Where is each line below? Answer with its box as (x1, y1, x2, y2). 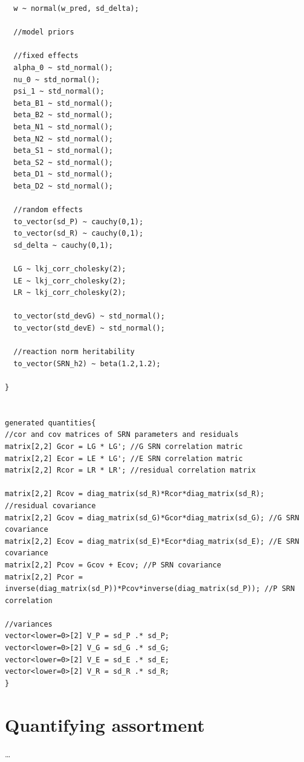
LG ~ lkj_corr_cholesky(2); (13, 265, 126, 274)
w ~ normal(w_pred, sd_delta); (13, 4, 139, 13)
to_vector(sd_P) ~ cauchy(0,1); (13, 217, 144, 226)
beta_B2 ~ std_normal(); (13, 111, 113, 120)
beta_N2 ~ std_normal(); (13, 134, 113, 143)
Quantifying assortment (5, 712, 205, 737)
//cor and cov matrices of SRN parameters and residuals (5, 430, 239, 439)
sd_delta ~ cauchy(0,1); (13, 241, 113, 250)
